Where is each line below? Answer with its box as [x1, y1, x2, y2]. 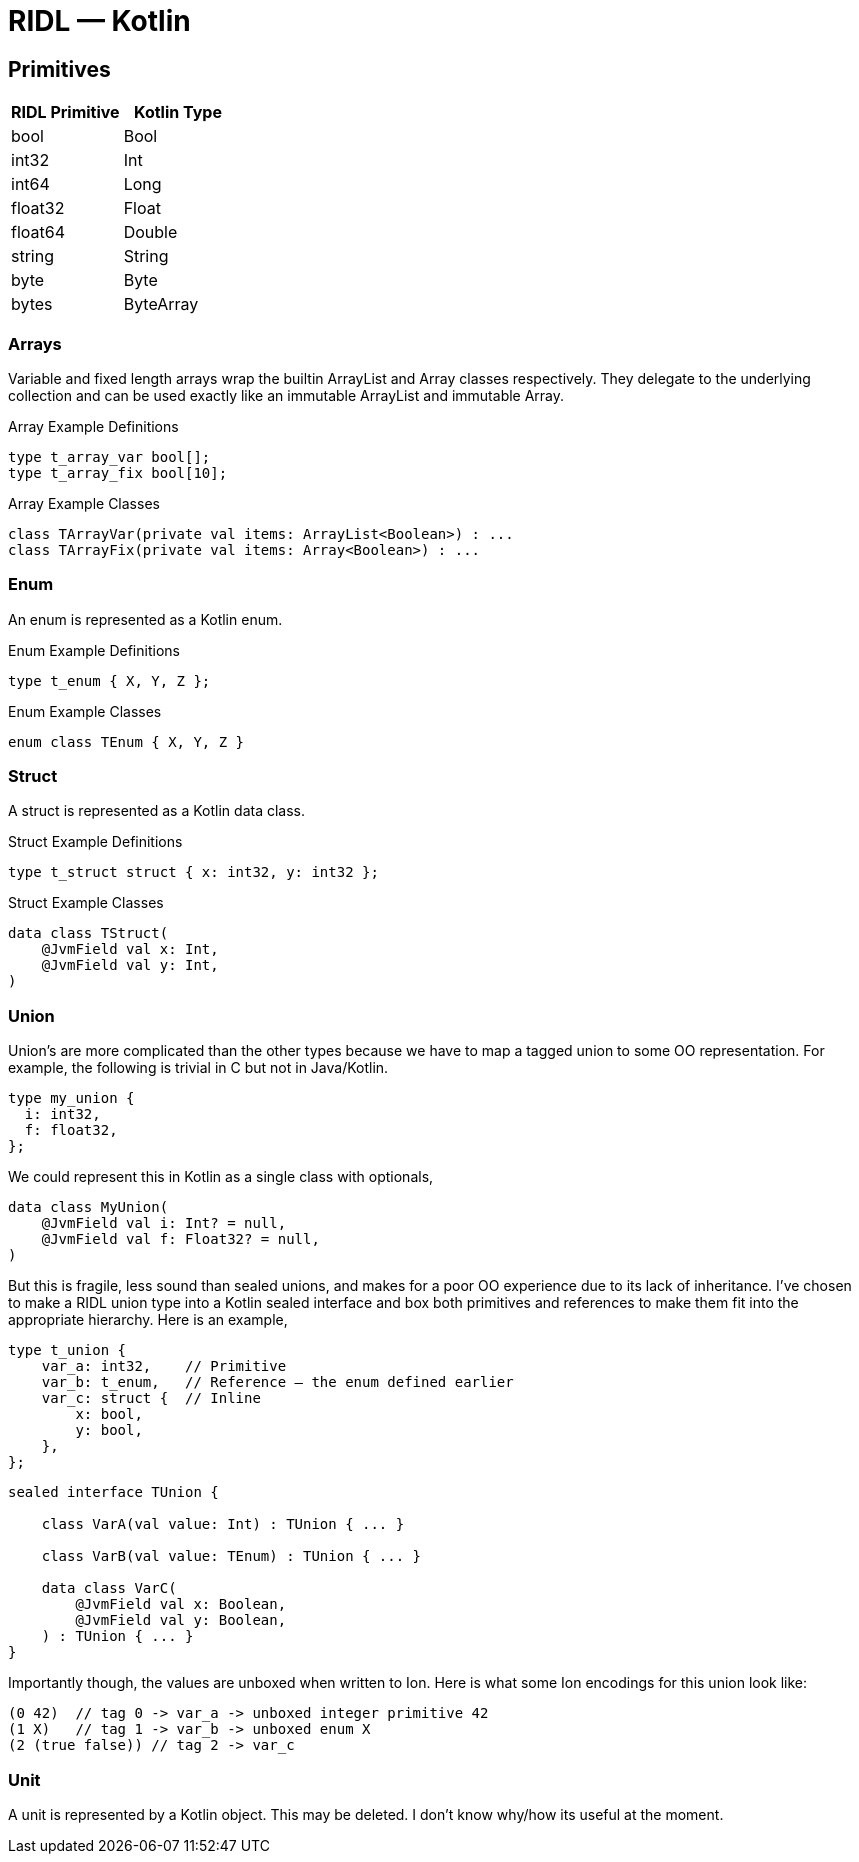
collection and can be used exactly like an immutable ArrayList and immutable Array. [8, 386, 565, 404]
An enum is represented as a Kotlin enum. [8, 610, 283, 628]
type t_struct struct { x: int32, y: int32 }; [8, 864, 379, 881]
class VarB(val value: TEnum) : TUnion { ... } [41, 1548, 422, 1565]
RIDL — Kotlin [8, 4, 191, 38]
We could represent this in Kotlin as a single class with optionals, [8, 1168, 434, 1186]
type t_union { [8, 1342, 127, 1359]
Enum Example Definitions [8, 641, 180, 659]
